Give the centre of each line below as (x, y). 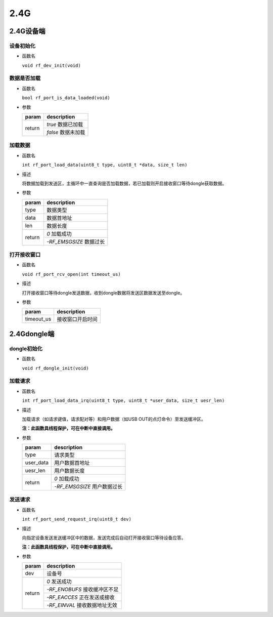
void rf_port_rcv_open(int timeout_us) (71, 274)
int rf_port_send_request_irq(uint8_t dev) (77, 519)
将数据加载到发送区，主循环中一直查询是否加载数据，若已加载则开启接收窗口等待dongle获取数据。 (124, 183)
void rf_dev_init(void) (51, 65)
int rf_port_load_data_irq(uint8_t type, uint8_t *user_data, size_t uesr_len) (123, 401)
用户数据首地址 (72, 463)
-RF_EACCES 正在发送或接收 (80, 597)
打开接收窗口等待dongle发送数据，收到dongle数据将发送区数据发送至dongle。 (103, 293)
